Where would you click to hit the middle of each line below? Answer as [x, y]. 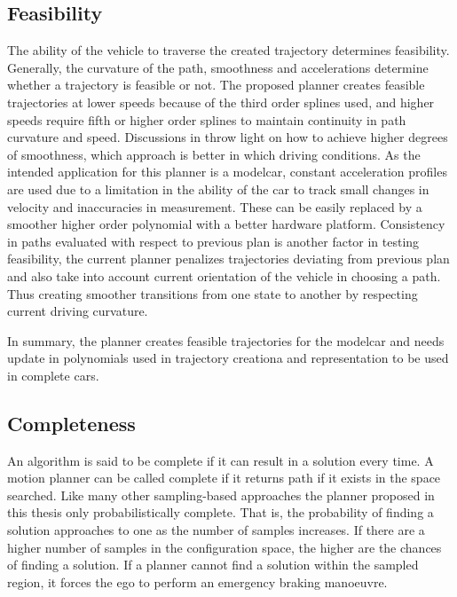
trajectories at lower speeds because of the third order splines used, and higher [221, 102]
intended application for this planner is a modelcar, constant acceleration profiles [227, 172]
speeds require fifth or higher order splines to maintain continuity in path [207, 119]
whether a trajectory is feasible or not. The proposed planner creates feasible [216, 85]
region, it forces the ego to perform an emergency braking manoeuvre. [197, 581]
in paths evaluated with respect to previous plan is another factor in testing [213, 241]
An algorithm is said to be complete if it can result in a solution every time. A [221, 460]
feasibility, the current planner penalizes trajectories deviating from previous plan [228, 259]
